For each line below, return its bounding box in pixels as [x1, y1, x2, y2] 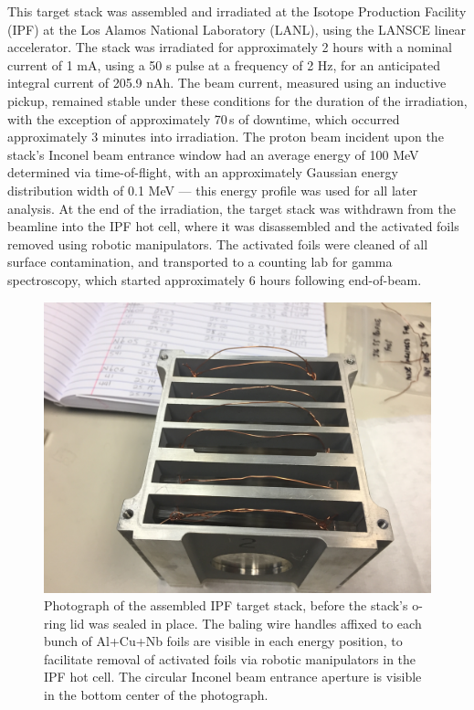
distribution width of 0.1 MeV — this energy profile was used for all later [7, 180, 417, 199]
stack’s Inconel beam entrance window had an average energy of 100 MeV [7, 144, 419, 164]
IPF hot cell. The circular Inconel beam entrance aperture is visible [44, 667, 422, 686]
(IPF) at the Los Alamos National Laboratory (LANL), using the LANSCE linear [7, 19, 467, 38]
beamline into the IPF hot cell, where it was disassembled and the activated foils [7, 217, 459, 236]
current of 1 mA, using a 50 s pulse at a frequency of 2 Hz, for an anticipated [7, 55, 441, 74]
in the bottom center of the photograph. [44, 685, 269, 705]
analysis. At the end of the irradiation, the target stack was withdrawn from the [7, 198, 456, 217]
